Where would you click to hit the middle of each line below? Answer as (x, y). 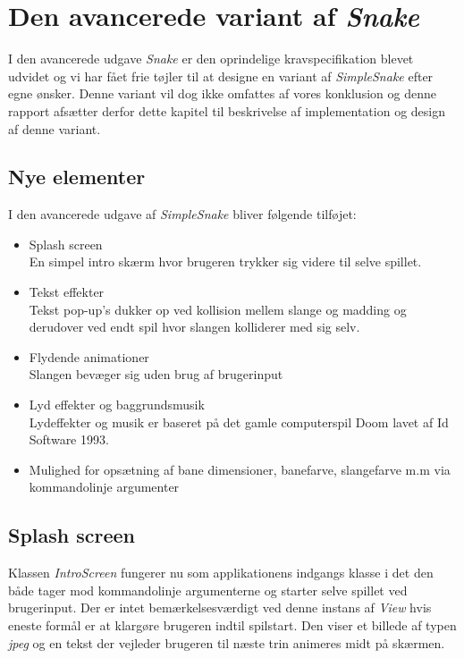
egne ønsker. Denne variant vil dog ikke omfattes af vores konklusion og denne (222, 93)
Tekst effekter (67, 292)
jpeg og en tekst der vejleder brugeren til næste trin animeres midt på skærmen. (227, 642)
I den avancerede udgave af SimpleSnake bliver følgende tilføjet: (182, 214)
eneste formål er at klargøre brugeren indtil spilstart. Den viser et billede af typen (232, 625)
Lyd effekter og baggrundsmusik (117, 405)
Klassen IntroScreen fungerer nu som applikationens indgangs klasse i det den (221, 573)
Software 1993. (69, 439)
